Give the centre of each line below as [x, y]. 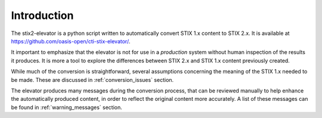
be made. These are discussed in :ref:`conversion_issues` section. [92, 79]
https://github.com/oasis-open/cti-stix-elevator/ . [71, 41]
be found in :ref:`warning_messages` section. [66, 107]
